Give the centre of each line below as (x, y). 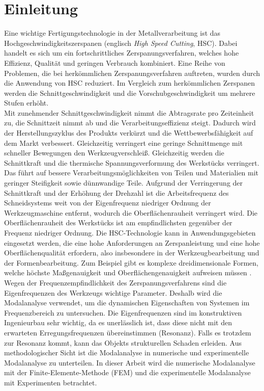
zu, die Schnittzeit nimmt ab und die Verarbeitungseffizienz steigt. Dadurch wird (130, 123)
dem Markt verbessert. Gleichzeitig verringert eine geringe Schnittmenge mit (124, 142)
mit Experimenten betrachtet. (51, 382)
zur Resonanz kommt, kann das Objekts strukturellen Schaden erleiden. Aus (123, 342)
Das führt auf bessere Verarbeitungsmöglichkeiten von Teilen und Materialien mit (131, 173)
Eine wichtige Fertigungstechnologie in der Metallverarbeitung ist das (112, 33)
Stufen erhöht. (26, 103)
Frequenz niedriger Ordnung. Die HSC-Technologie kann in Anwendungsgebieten (130, 232)
